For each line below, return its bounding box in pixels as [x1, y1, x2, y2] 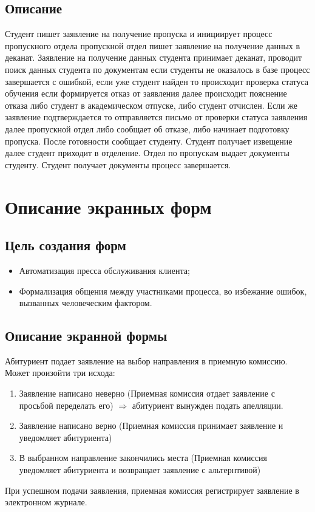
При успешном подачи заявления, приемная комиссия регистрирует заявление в [5, 483, 299, 496]
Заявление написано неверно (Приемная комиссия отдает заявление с [19, 387, 275, 400]
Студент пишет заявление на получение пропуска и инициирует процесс [5, 27, 273, 40]
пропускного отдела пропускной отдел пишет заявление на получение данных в [5, 39, 300, 52]
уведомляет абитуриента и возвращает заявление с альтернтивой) [19, 463, 261, 476]
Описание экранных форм [5, 194, 212, 219]
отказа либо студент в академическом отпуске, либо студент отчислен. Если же [5, 98, 297, 111]
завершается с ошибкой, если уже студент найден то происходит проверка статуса [5, 75, 309, 87]
